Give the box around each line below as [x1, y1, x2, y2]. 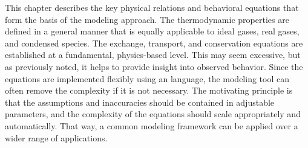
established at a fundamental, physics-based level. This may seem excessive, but [5, 48, 301, 61]
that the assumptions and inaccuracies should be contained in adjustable [5, 95, 275, 108]
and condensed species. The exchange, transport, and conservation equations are [5, 36, 303, 49]
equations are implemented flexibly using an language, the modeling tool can [5, 72, 289, 85]
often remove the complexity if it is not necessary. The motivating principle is [5, 84, 293, 97]
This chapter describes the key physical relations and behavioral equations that [5, 1, 299, 13]
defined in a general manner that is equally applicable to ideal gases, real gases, [5, 25, 300, 37]
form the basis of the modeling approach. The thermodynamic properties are [5, 13, 289, 25]
